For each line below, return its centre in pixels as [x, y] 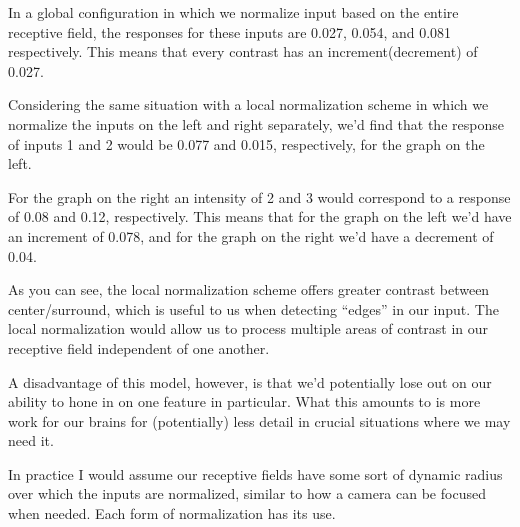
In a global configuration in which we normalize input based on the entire [233, 12]
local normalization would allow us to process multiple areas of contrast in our [248, 328]
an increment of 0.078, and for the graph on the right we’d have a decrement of [251, 235]
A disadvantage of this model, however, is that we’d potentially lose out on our [250, 381]
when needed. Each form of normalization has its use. [172, 513]
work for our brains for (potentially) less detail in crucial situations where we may [259, 420]
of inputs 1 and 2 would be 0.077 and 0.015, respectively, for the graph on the [246, 143]
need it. [31, 440]
